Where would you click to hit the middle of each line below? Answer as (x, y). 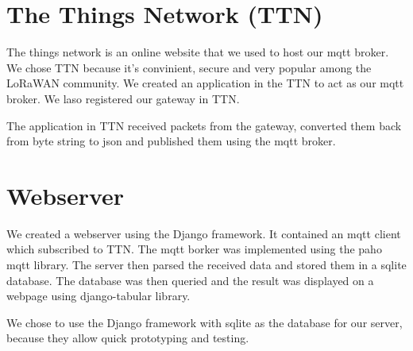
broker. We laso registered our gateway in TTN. (123, 98)
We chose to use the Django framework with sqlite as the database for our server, (205, 322)
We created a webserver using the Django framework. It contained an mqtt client (204, 233)
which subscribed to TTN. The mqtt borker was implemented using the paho (194, 249)
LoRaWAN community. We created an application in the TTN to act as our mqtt (205, 83)
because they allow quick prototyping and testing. (128, 338)
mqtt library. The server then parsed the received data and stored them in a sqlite (206, 264)
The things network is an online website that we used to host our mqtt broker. (198, 52)
